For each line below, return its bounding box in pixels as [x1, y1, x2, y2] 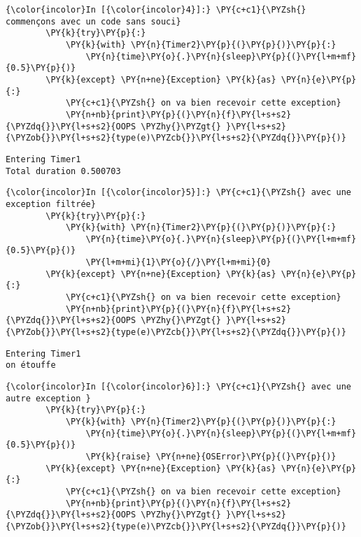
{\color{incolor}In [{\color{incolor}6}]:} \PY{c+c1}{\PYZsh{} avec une [6, 382, 351, 392]
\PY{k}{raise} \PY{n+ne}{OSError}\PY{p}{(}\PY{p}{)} [85, 451, 337, 461]
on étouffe [6, 360, 56, 371]
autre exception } [6, 393, 91, 403]
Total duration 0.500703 [6, 166, 121, 176]
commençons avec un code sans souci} [6, 16, 181, 27]
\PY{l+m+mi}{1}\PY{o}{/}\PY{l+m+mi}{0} [85, 257, 271, 268]
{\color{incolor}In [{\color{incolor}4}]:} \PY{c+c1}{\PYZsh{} [6, 5, 306, 15]
